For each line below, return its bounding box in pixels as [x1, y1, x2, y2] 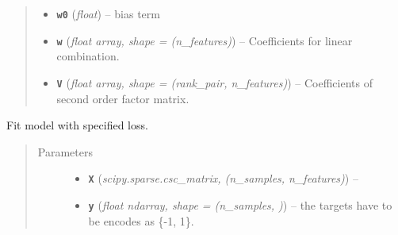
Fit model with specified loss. [6, 117, 148, 133]
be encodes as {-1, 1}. [88, 212, 194, 229]
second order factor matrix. [56, 90, 189, 106]
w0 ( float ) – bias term [56, 6, 160, 21]
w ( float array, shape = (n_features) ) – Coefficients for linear [56, 32, 353, 48]
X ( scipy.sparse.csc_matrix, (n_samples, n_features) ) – [88, 170, 358, 187]
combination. [56, 48, 120, 64]
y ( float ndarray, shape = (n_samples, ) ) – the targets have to [88, 197, 392, 213]
